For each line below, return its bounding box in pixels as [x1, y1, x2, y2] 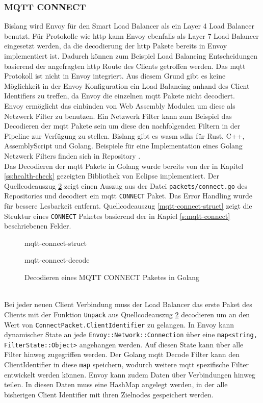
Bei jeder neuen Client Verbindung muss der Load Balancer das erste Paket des [4, 299, 252, 310]
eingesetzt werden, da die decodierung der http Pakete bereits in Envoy [4, 40, 227, 51]
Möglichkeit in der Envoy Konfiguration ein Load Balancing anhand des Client [4, 80, 250, 91]
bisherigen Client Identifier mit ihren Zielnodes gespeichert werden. [4, 389, 214, 399]
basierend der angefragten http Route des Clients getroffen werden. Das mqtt [4, 60, 246, 71]
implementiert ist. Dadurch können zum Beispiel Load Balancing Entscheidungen [4, 51, 258, 61]
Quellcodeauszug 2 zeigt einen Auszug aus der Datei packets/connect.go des [4, 180, 248, 191]
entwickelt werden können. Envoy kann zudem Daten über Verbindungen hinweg [4, 369, 255, 380]
